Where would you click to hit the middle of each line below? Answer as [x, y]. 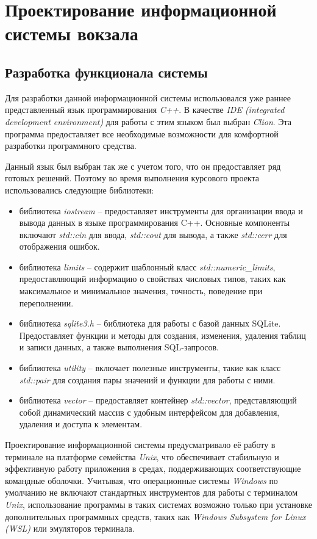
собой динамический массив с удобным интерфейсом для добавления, [149, 412]
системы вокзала [72, 33]
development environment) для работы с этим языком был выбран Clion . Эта [148, 121]
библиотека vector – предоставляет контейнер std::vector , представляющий [158, 400]
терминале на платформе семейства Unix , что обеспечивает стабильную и [142, 456]
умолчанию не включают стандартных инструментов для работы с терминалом [151, 492]
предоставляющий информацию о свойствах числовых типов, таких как [152, 279]
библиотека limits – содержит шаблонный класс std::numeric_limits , [147, 266]
